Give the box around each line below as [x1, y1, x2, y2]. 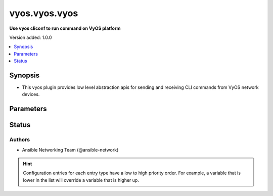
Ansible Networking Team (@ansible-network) [22, 146, 119, 153]
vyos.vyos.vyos [9, 8, 78, 19]
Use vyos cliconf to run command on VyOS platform [9, 25, 121, 31]
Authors [9, 136, 30, 143]
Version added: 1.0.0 [9, 34, 52, 40]
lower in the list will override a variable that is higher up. [23, 177, 139, 183]
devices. [22, 91, 40, 97]
